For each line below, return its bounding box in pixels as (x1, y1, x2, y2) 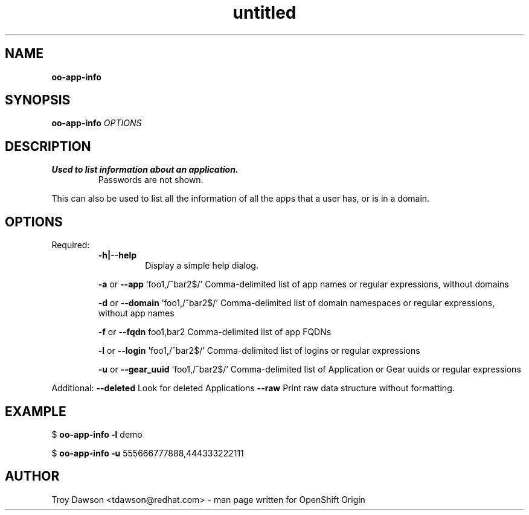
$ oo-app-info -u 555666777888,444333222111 (51, 447, 244, 458)
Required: (51, 240, 90, 251)
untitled (232, 2, 297, 23)
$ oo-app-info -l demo (51, 429, 143, 440)
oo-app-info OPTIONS (51, 118, 142, 129)
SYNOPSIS (5, 92, 71, 108)
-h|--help (98, 250, 137, 261)
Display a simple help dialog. (145, 260, 258, 271)
